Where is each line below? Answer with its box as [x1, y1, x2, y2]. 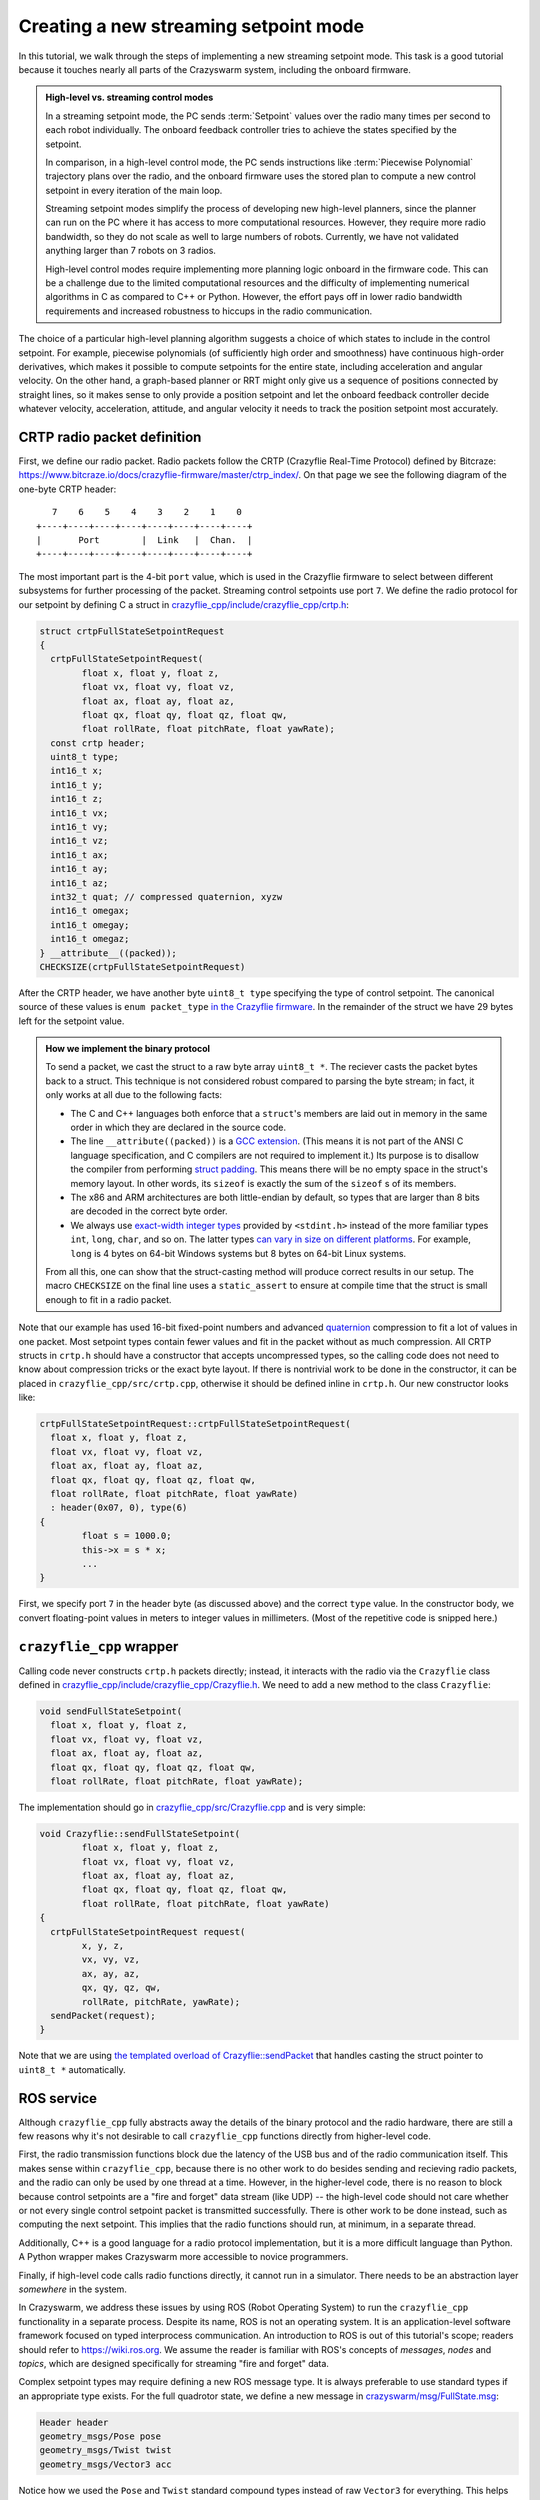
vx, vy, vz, [81, 1954, 140, 1965]
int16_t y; [50, 779, 104, 790]
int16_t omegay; [50, 919, 130, 930]
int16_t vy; [50, 821, 109, 833]
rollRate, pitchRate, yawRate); [81, 1996, 240, 2007]
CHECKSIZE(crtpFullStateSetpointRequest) [39, 961, 246, 972]
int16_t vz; [50, 835, 109, 847]
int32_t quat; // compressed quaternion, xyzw [50, 891, 283, 902]
